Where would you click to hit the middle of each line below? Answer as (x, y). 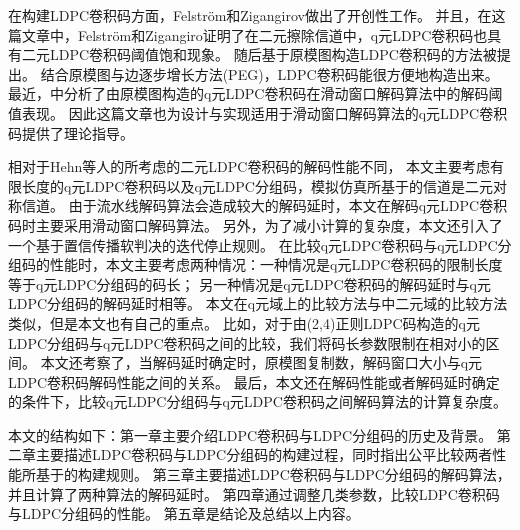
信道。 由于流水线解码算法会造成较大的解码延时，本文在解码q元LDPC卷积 (264, 205)
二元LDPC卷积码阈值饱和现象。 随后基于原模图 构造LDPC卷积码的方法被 (259, 54)
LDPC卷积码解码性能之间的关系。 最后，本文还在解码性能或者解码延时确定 (254, 381)
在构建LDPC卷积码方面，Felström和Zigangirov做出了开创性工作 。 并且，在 (250, 15)
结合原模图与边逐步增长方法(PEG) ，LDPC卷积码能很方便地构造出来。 (269, 73)
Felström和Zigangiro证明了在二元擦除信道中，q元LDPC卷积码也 (282, 34)
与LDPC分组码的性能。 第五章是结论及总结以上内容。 (184, 513)
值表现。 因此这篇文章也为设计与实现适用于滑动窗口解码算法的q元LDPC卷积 (258, 112)
